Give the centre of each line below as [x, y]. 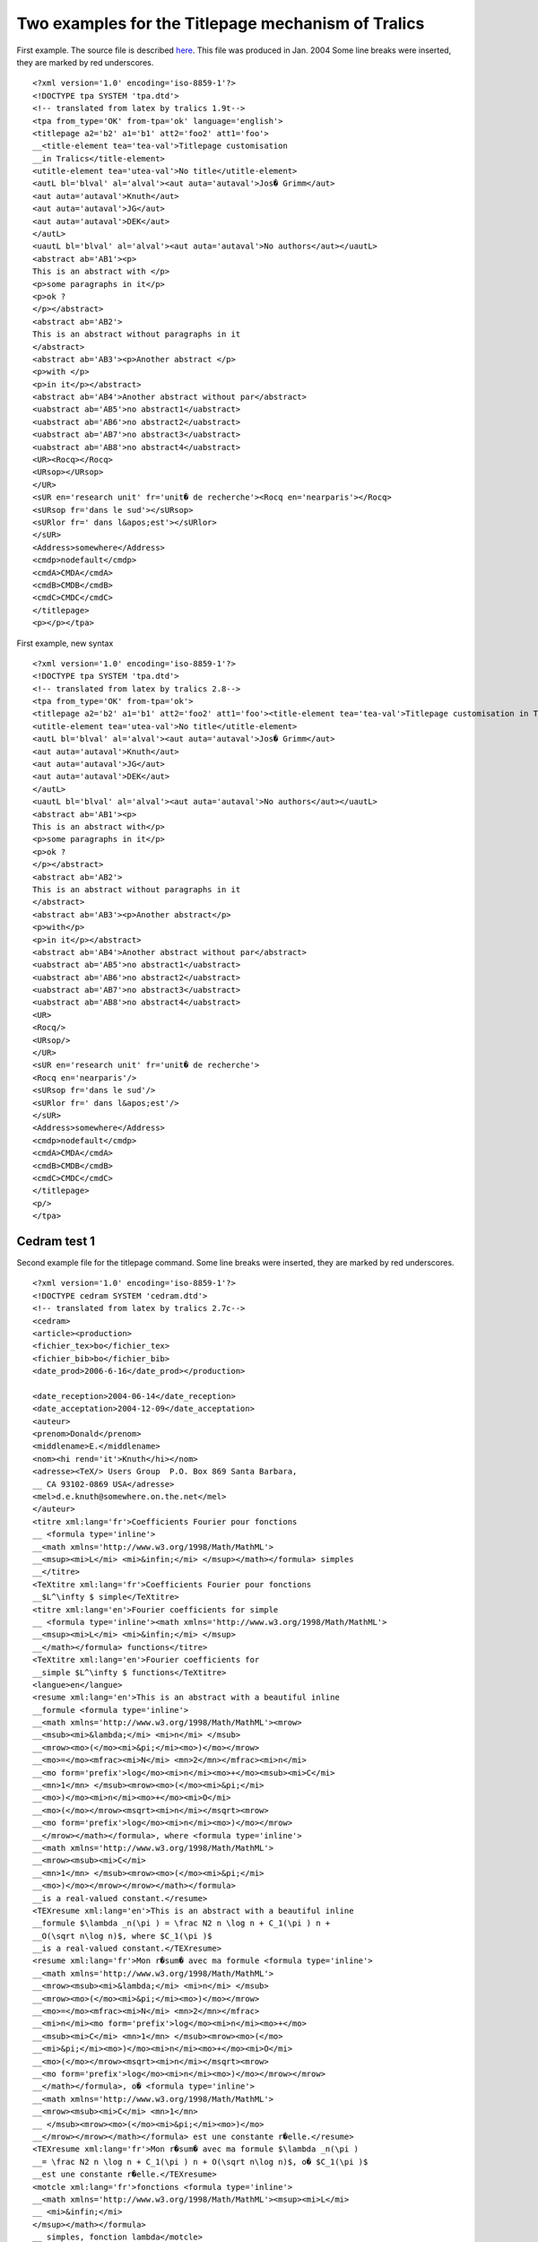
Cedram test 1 [56, 1241]
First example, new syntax [65, 643]
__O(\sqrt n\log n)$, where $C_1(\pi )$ [122, 1936]
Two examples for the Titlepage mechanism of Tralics [221, 23]
